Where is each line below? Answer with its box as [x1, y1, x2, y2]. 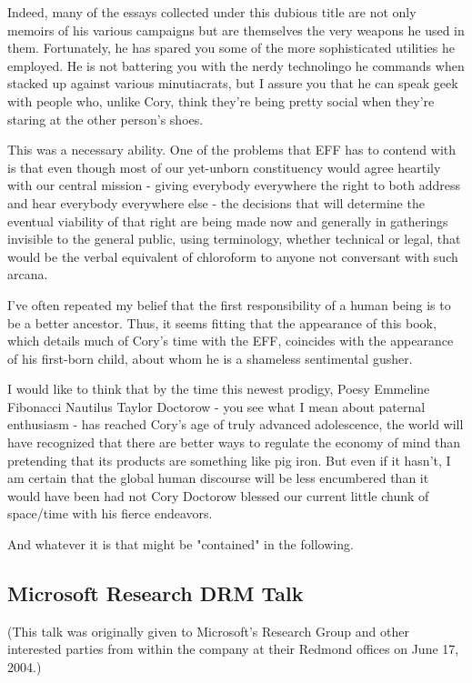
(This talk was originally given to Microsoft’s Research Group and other [7, 621, 409, 640]
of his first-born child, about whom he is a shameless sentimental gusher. [7, 348, 413, 367]
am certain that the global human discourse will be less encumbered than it [7, 468, 429, 487]
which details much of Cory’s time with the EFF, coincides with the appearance [7, 331, 454, 350]
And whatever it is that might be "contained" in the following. [7, 535, 354, 554]
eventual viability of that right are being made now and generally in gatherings [7, 211, 448, 230]
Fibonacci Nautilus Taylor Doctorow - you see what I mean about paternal [7, 397, 426, 416]
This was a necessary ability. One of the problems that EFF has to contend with [7, 140, 457, 159]
